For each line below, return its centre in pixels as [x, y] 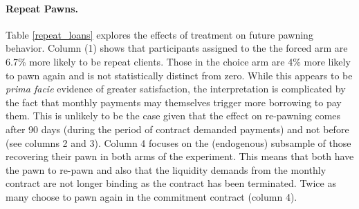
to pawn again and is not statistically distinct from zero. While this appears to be [179, 75]
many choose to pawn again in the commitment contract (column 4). [151, 196]
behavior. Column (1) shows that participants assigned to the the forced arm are [177, 48]
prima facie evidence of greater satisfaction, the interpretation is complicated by [176, 89]
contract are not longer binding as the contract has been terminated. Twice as [171, 183]
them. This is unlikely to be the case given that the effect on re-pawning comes [173, 116]
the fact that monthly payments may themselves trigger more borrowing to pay [174, 102]
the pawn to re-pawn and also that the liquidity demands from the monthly [166, 169]
